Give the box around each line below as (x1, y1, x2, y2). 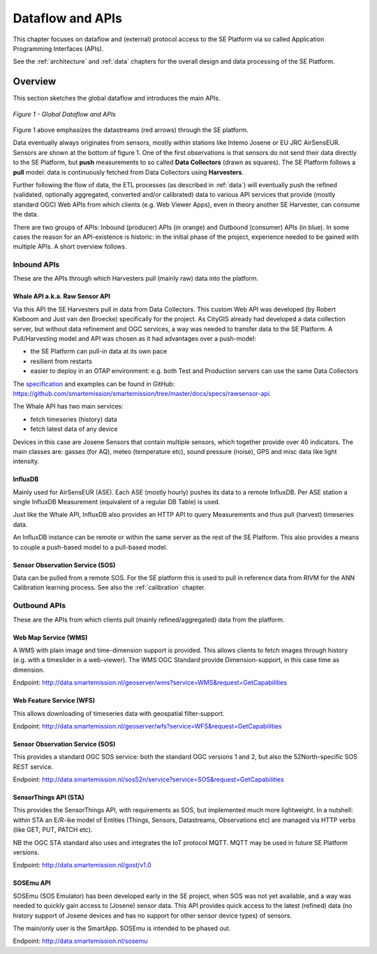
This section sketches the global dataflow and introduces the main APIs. (13, 94, 221, 103)
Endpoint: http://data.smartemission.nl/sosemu (13, 937, 148, 946)
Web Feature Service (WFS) (13, 696, 96, 705)
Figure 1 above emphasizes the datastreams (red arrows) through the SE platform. (13, 126, 249, 134)
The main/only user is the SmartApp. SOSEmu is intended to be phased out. (13, 924, 231, 932)
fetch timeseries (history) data (30, 415, 118, 423)
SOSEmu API (13, 879, 51, 887)
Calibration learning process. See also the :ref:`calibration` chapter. (13, 583, 206, 592)
